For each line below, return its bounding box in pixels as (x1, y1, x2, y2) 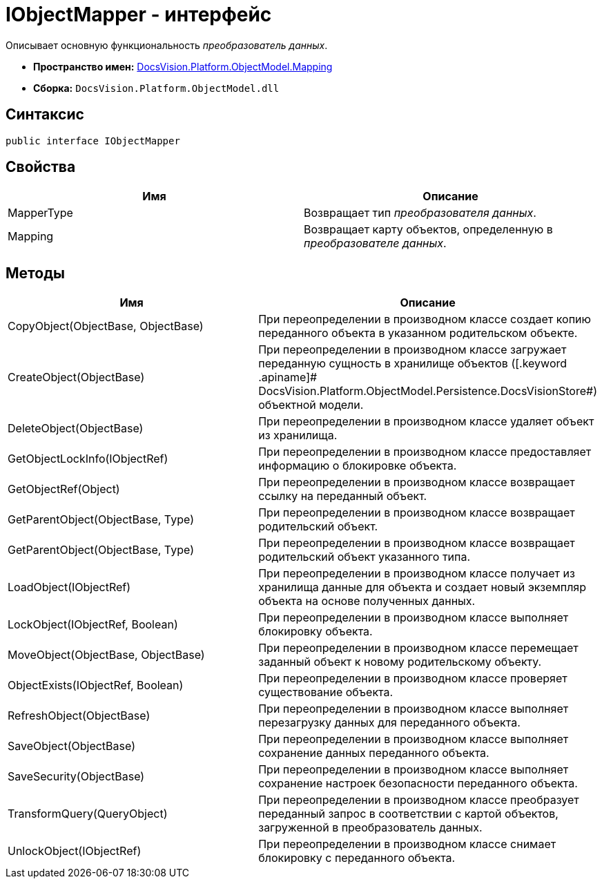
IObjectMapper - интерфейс (6, 3, 272, 26)
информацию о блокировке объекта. (258, 459, 457, 473)
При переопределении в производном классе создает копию (258, 312, 592, 327)
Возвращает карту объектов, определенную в (304, 222, 553, 237)
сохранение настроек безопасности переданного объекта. (258, 776, 578, 791)
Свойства (6, 158, 76, 176)
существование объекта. (258, 685, 394, 700)
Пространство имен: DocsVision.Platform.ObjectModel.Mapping (33, 60, 333, 73)
